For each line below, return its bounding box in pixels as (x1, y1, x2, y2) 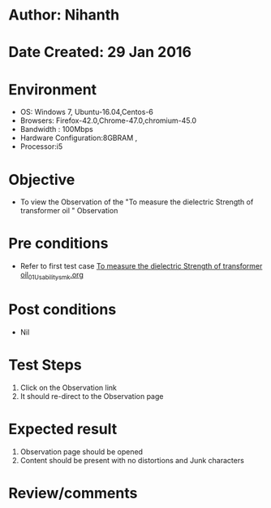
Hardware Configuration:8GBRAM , (19, 133, 138, 143)
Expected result (8, 420, 118, 439)
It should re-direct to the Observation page (19, 391, 164, 401)
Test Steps (8, 356, 83, 374)
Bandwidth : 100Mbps (19, 125, 93, 134)
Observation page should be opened (19, 446, 144, 457)
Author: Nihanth (8, 6, 120, 24)
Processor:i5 (19, 142, 63, 151)
